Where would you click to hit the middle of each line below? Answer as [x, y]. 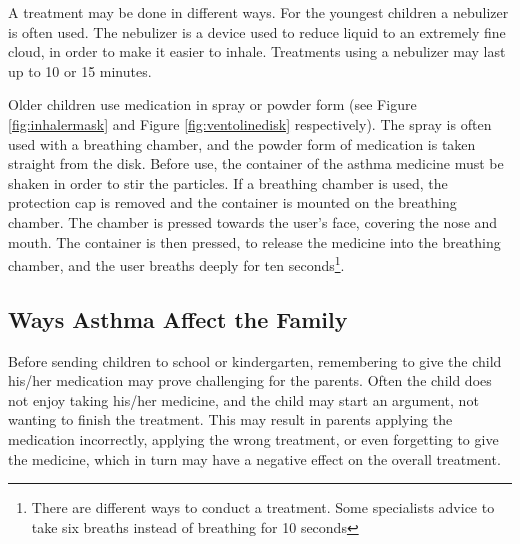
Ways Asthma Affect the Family [178, 318]
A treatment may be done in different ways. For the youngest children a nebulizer [258, 12]
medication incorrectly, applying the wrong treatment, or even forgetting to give [253, 438]
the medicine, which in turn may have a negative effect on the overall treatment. [254, 458]
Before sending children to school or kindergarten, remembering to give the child [255, 360]
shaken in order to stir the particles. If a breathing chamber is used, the [228, 182]
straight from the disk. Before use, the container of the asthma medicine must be [256, 163]
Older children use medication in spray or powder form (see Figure [212, 104]
